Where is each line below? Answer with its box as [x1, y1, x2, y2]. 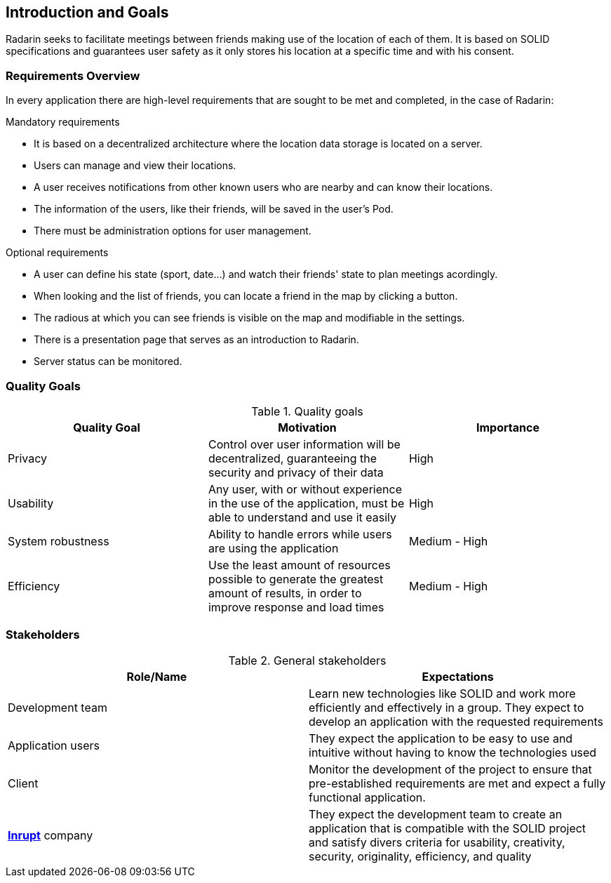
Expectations [422, 669, 494, 684]
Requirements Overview [6, 68, 140, 83]
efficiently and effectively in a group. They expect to [309, 700, 584, 715]
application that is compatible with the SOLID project [309, 821, 586, 835]
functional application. [309, 790, 426, 804]
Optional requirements [6, 246, 109, 259]
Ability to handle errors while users [208, 526, 392, 541]
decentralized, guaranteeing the [208, 451, 377, 465]
